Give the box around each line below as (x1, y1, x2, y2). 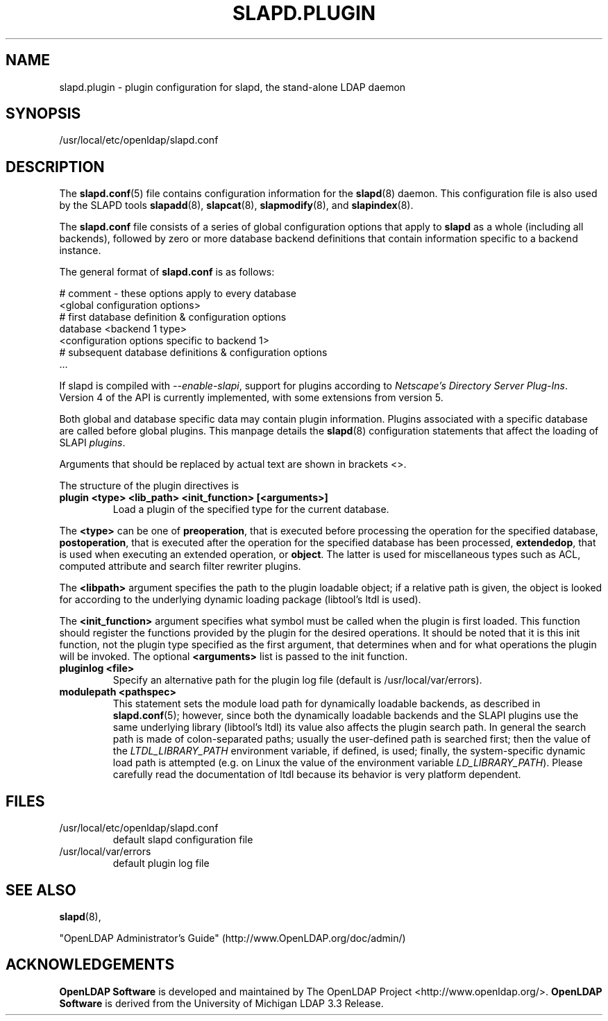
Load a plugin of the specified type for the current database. (112, 503, 389, 516)
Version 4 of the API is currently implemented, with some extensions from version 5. (59, 391, 444, 404)
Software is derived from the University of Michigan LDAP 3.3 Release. (59, 997, 384, 1009)
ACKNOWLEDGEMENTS (6, 956, 175, 974)
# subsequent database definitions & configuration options (59, 346, 328, 359)
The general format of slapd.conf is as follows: (59, 266, 275, 278)
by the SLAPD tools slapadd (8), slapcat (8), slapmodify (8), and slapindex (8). (59, 199, 414, 212)
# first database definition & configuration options (59, 311, 287, 323)
